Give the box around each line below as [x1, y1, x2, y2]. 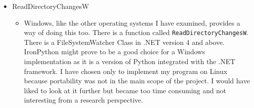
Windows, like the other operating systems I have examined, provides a [24, 17, 241, 28]
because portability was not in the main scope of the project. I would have [24, 75, 250, 86]
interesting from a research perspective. [24, 95, 143, 105]
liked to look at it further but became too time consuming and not [24, 85, 226, 95]
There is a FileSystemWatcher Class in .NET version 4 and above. [24, 36, 225, 47]
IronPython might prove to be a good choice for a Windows [24, 46, 205, 57]
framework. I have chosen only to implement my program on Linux [24, 66, 227, 76]
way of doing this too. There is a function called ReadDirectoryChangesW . [24, 27, 249, 37]
